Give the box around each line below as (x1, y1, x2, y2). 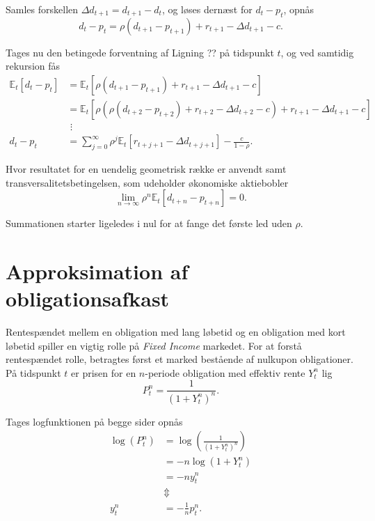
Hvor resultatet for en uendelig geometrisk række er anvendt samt (6, 161, 287, 176)
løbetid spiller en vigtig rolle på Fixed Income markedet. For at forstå (6, 338, 302, 352)
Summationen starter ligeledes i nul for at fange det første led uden (6, 216, 292, 231)
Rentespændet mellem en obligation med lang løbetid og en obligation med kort (6, 325, 346, 339)
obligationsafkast (6, 284, 170, 313)
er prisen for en (71, 365, 136, 380)
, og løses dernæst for (161, 2, 253, 16)
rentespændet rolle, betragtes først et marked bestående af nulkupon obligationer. (6, 352, 353, 366)
